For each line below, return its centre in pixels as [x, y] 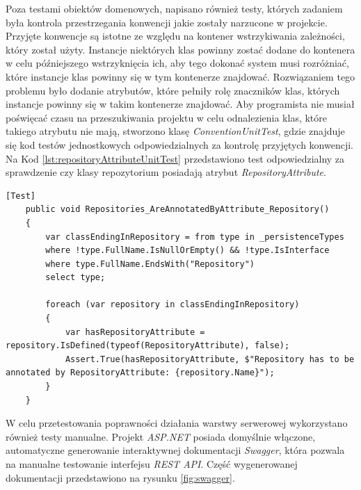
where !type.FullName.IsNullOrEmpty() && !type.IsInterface [187, 251]
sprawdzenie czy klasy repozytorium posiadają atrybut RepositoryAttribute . [166, 172]
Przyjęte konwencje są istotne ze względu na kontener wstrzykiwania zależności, [175, 36]
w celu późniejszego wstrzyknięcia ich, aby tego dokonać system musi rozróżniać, [177, 63]
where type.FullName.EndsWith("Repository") [150, 264]
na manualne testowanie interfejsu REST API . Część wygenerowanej [152, 464]
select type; [75, 278]
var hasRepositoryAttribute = [135, 332]
